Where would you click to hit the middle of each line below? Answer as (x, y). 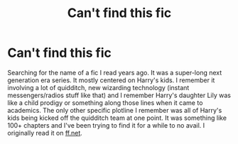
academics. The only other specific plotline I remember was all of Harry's (115, 110)
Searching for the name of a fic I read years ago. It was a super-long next (115, 72)
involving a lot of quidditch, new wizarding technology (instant (98, 87)
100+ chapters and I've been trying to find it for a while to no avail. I (106, 125)
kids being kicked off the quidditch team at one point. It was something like (117, 118)
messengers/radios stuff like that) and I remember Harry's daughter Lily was (119, 95)
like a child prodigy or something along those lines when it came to (105, 103)
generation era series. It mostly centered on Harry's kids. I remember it (111, 80)
